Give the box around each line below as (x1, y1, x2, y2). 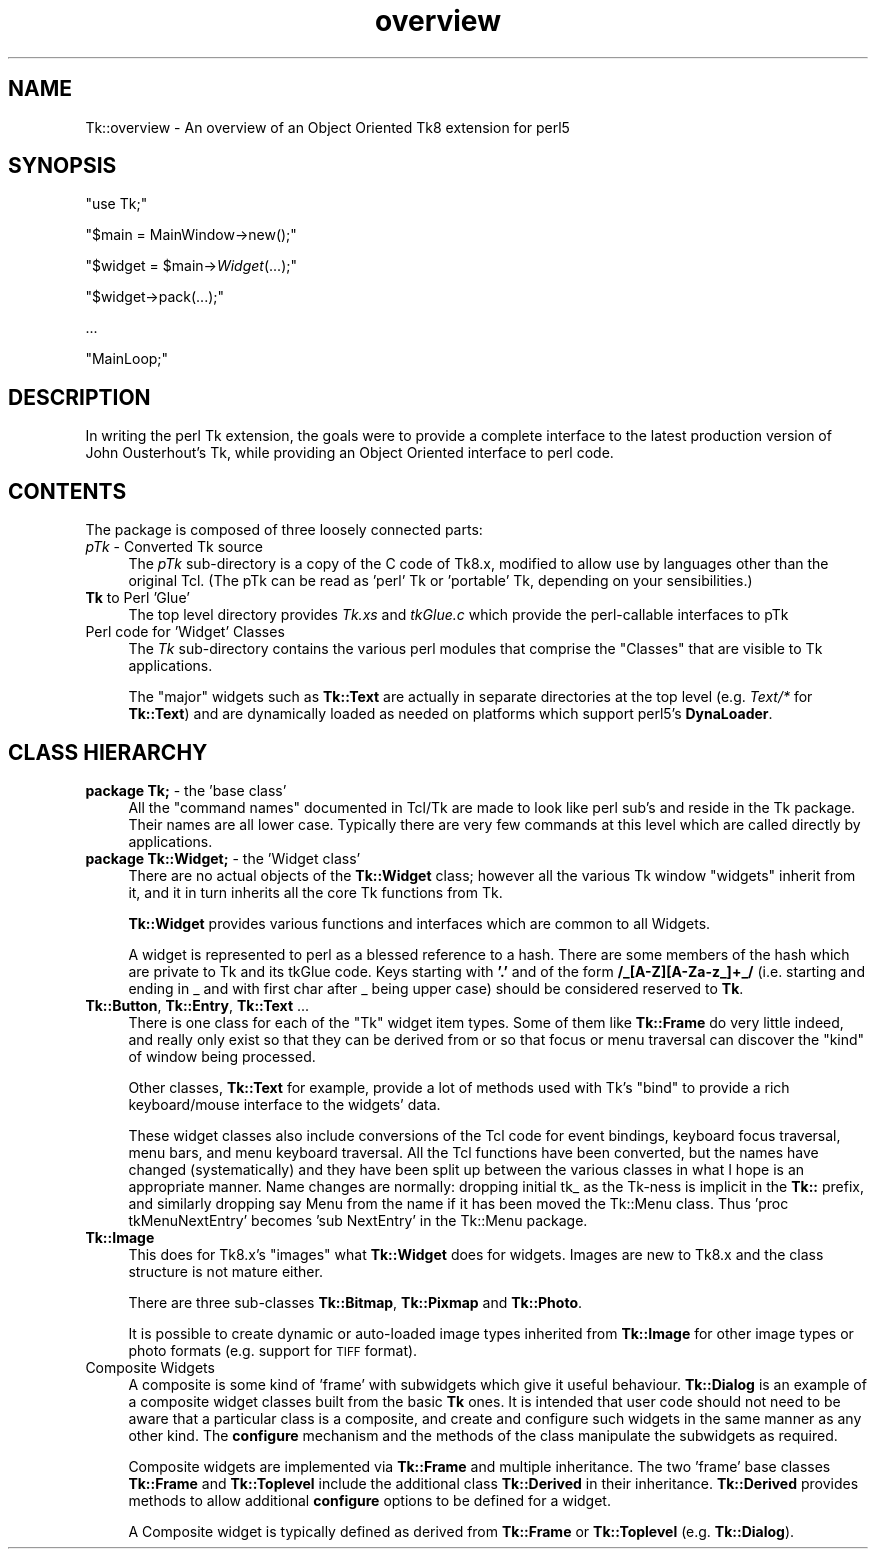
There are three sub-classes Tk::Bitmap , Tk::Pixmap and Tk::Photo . (128, 1293, 583, 1311)
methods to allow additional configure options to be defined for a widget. (128, 1491, 611, 1509)
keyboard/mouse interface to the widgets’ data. (128, 1095, 441, 1113)
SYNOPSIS (8, 153, 117, 179)
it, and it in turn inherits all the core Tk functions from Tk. (128, 883, 503, 901)
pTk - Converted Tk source (85, 538, 263, 556)
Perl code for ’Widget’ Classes (85, 623, 285, 641)
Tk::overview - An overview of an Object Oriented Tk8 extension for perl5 (85, 118, 570, 136)
